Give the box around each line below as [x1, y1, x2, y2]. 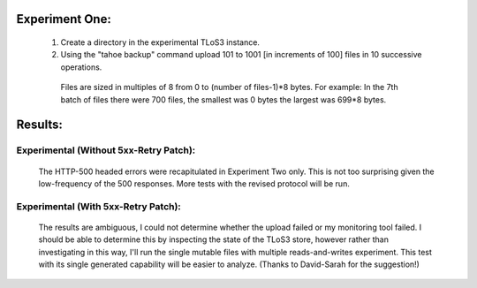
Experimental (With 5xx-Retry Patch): [16, 200, 181, 212]
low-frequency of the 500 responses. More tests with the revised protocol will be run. [38, 178, 351, 189]
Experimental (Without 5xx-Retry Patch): [16, 144, 196, 156]
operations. [60, 62, 102, 72]
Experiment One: [16, 11, 112, 27]
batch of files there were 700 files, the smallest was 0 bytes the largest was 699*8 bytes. [60, 94, 387, 105]
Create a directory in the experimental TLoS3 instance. [60, 37, 261, 48]
